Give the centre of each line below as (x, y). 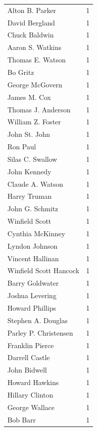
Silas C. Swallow (32, 159)
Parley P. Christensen (40, 332)
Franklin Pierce (31, 345)
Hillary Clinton (30, 394)
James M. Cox (29, 97)
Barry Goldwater (33, 283)
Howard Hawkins (33, 382)
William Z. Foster (34, 122)
